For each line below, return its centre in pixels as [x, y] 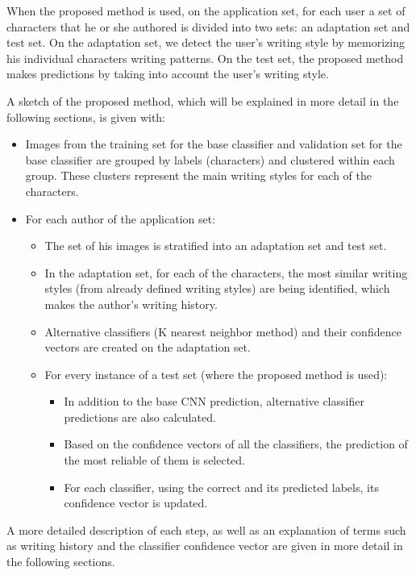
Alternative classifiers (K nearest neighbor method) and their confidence [223, 331]
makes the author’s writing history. [131, 304]
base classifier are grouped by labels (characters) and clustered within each [210, 159]
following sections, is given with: [86, 117]
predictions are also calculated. [140, 417]
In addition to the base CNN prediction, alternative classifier [214, 401]
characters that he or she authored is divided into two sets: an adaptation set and [208, 26]
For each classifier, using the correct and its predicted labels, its [221, 487]
